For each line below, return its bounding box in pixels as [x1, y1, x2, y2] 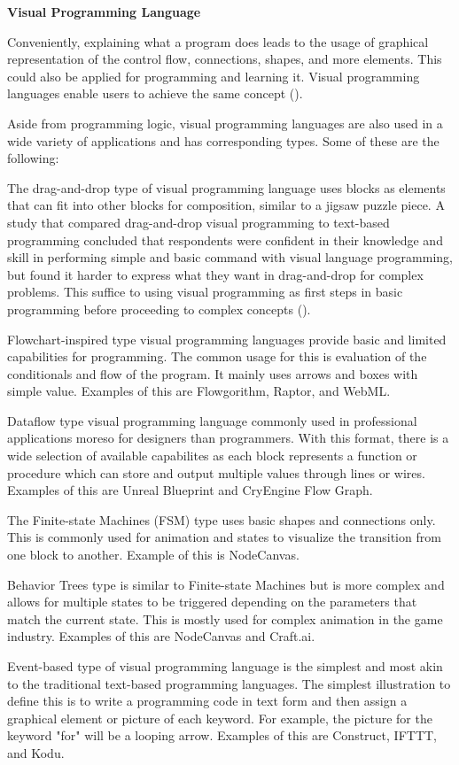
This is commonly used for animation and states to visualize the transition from [7, 528, 441, 546]
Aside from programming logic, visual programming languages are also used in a [7, 113, 443, 132]
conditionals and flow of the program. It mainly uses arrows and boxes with [7, 364, 418, 382]
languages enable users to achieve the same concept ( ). [7, 84, 303, 103]
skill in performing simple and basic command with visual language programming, [7, 248, 453, 267]
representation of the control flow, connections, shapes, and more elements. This [7, 50, 442, 68]
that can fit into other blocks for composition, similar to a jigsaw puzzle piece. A [7, 196, 445, 214]
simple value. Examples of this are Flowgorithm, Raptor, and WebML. [7, 382, 391, 400]
